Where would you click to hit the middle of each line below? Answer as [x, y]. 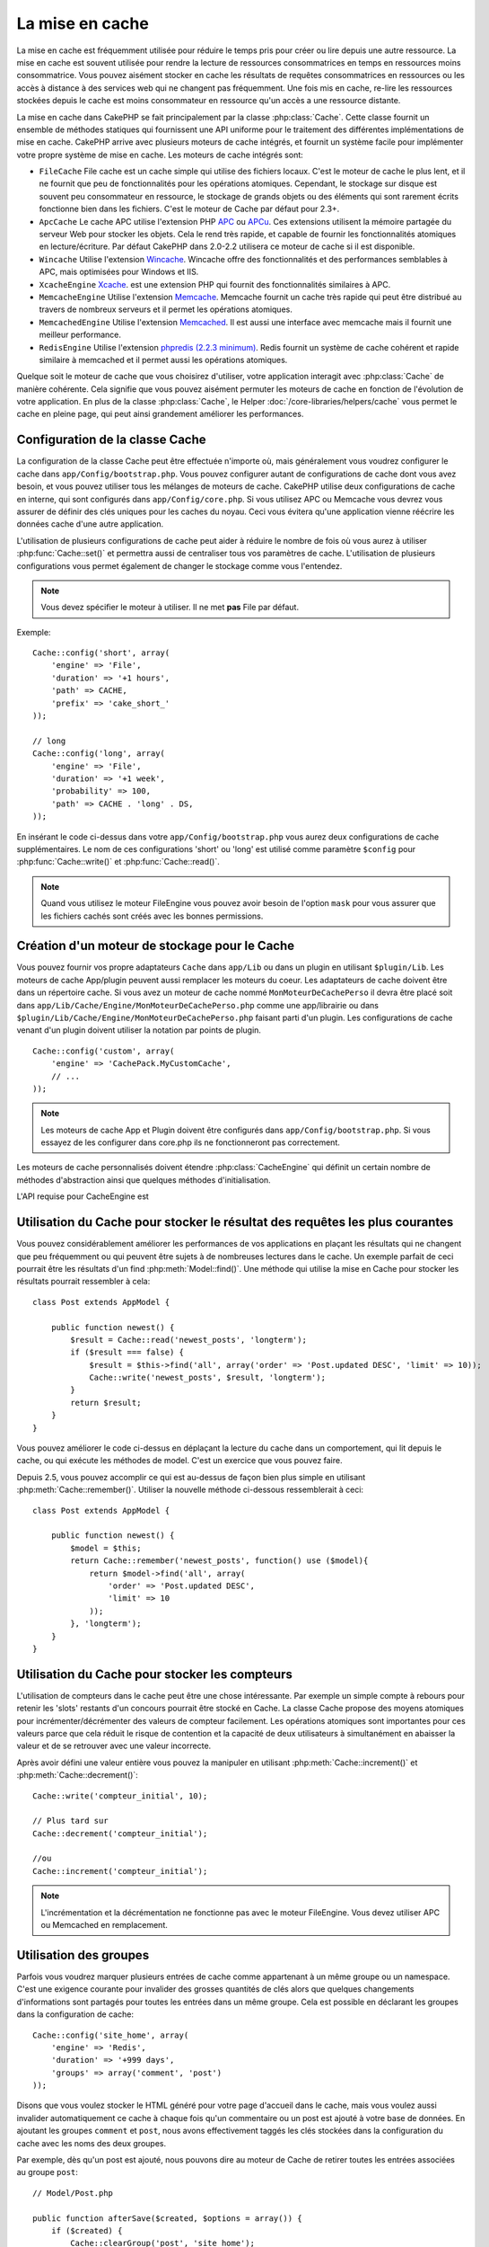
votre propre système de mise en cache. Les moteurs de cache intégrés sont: [160, 155]
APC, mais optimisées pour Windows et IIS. [119, 272]
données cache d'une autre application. [90, 524]
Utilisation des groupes [83, 1955]
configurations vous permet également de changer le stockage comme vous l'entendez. [179, 565]
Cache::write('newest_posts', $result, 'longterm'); [208, 1378]
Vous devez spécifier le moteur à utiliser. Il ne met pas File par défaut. [170, 608]
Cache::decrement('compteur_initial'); [120, 1833]
